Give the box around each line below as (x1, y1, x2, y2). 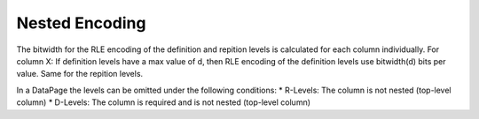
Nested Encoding (16, 13, 146, 33)
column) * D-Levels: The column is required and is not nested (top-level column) (16, 97, 310, 108)
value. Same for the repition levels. (16, 69, 144, 79)
